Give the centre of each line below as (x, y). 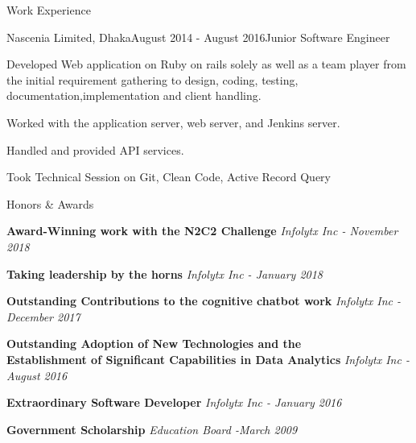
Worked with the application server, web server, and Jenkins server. (173, 122)
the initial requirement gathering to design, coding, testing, (152, 79)
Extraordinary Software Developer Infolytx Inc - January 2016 (174, 402)
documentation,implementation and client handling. (134, 95)
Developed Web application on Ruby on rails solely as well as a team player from (206, 64)
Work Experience (49, 10)
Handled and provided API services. (95, 149)
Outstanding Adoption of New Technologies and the (154, 344)
